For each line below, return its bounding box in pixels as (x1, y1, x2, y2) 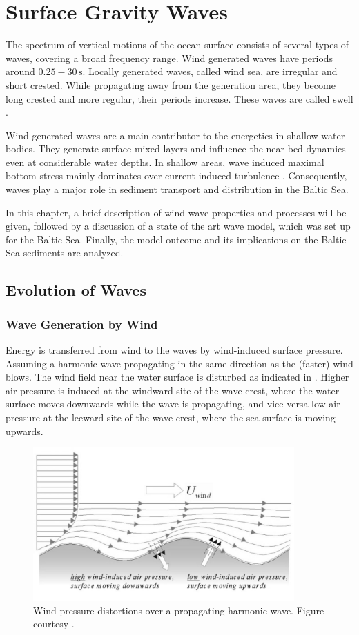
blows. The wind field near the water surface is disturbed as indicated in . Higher (6, 370, 349, 384)
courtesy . (33, 616, 75, 631)
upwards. (6, 423, 43, 438)
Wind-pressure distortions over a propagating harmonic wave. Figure (33, 603, 324, 617)
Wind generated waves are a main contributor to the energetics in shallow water (6, 128, 345, 142)
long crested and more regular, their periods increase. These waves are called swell (6, 91, 353, 105)
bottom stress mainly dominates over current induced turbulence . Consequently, (6, 168, 347, 183)
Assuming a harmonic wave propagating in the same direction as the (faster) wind (6, 356, 353, 370)
